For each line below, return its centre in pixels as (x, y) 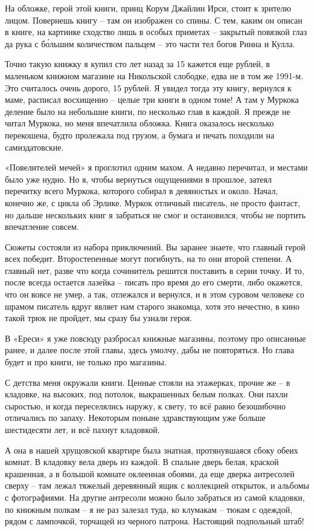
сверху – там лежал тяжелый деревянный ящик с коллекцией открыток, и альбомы (157, 485)
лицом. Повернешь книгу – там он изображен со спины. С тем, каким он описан (154, 20)
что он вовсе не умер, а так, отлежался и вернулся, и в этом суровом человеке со (155, 294)
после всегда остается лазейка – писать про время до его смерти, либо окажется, (154, 282)
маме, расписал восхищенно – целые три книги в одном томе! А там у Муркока (152, 99)
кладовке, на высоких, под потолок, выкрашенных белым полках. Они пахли (146, 394)
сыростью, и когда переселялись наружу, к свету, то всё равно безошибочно (146, 406)
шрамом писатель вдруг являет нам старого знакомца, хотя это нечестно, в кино (152, 306)
